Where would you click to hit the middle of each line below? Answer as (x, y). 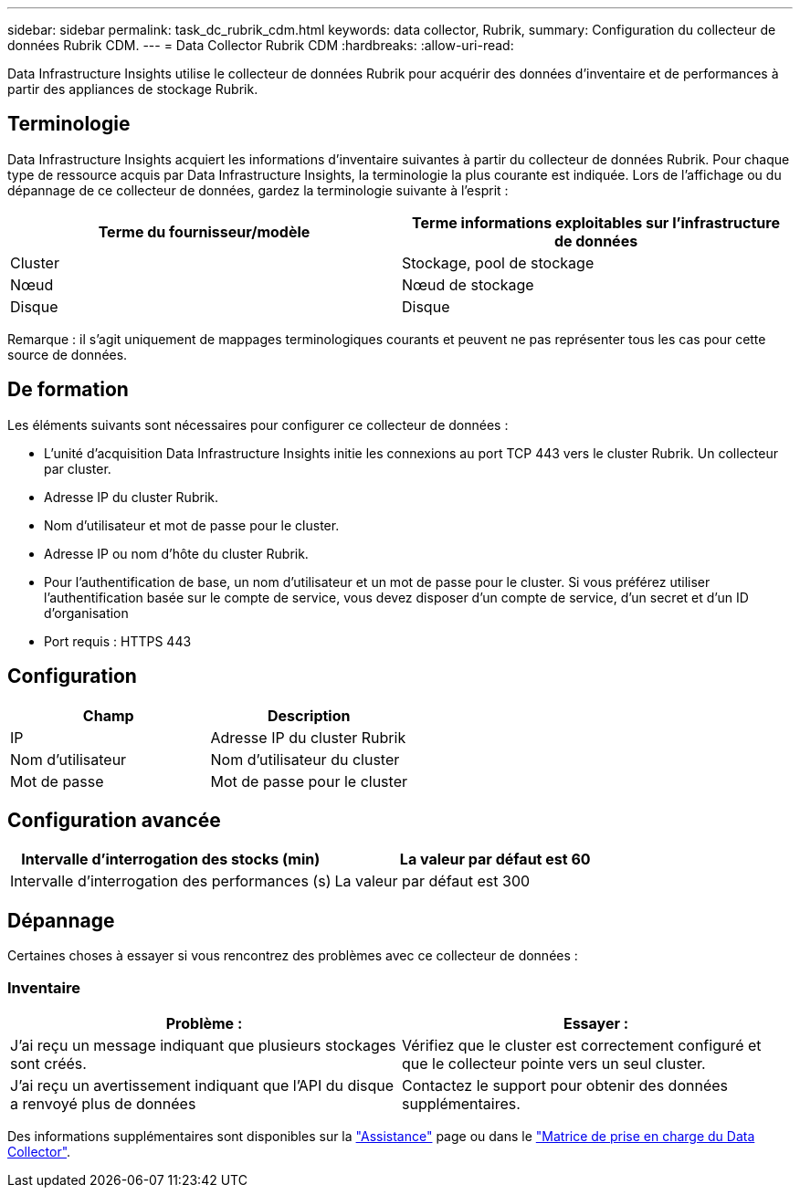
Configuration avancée (114, 820)
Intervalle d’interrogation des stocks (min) (171, 860)
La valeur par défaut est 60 (495, 860)
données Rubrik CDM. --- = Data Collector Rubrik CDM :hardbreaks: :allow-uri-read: (261, 45)
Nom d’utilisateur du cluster (305, 759)
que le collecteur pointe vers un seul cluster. (554, 1063)
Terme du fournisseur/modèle (204, 231)
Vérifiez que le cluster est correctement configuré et (582, 1045)
